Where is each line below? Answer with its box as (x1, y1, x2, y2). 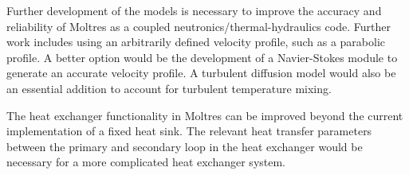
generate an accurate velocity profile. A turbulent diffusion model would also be (6, 64, 396, 81)
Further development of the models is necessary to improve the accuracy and (6, 2, 382, 18)
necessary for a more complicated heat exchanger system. (6, 154, 286, 170)
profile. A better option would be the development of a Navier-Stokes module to (6, 49, 398, 65)
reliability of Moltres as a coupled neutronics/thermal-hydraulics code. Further (6, 17, 391, 34)
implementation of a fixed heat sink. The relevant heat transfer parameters (6, 122, 372, 139)
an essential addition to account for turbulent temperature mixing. (6, 80, 332, 96)
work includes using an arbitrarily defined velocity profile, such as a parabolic (6, 33, 386, 50)
